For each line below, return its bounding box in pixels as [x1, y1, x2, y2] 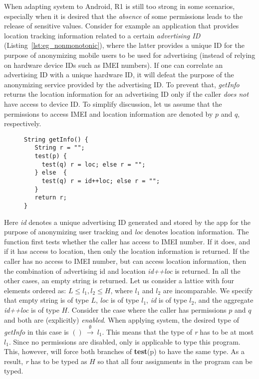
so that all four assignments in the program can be [97, 356, 253, 366]
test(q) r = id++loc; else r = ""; [41, 178, 160, 185]
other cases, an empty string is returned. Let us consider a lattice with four [4, 275, 234, 286]
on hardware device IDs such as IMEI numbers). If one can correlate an [4, 59, 223, 70]
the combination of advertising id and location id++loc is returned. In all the [4, 265, 241, 276]
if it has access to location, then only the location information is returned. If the [4, 246, 250, 256]
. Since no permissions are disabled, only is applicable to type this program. [8, 336, 241, 347]
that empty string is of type [4, 295, 89, 305]
